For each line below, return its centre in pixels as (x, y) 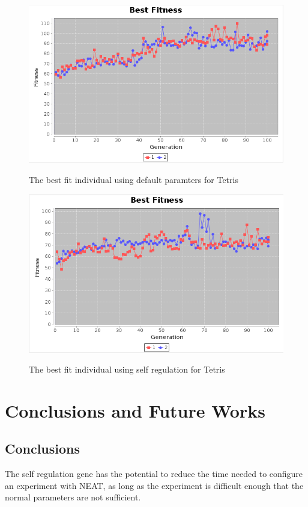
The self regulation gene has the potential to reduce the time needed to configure (154, 474)
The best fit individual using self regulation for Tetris (127, 369)
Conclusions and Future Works (135, 410)
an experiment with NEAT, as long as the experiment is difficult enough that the (154, 485)
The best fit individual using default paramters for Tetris (134, 179)
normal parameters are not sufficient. (73, 497)
